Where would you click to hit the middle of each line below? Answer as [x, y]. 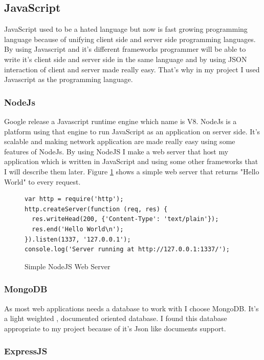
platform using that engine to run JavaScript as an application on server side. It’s [132, 131]
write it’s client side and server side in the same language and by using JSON [126, 59]
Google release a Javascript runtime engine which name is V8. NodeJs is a [120, 121]
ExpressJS [26, 351]
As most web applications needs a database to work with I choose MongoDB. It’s [131, 308]
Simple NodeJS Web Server [68, 266]
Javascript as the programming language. [69, 79]
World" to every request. [42, 181]
